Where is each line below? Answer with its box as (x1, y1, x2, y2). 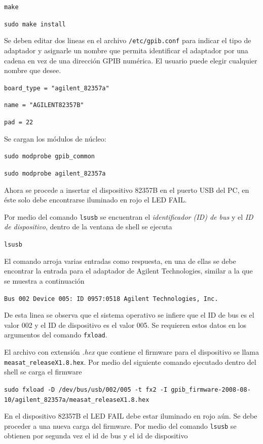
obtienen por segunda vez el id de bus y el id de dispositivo (4, 430, 188, 441)
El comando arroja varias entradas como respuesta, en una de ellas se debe (4, 255, 236, 266)
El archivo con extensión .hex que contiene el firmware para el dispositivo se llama (4, 347, 259, 357)
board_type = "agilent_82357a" (4, 84, 109, 92)
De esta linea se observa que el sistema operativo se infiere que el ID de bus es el (4, 310, 254, 320)
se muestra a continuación (4, 275, 85, 286)
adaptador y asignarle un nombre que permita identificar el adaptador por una (4, 45, 248, 55)
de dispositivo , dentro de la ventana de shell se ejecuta (4, 221, 172, 232)
